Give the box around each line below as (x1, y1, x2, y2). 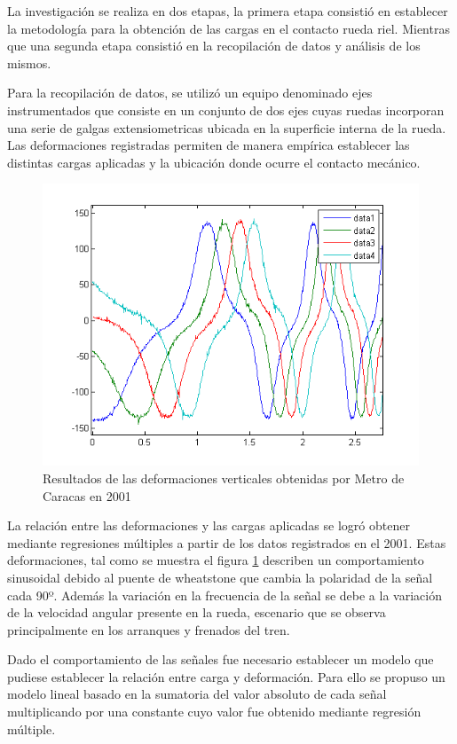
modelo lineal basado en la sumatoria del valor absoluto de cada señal (7, 685, 387, 703)
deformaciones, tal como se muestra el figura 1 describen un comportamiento (7, 551, 424, 569)
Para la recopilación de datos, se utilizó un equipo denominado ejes (7, 83, 373, 102)
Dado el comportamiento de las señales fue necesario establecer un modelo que (7, 650, 434, 669)
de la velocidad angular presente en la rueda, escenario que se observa (7, 603, 386, 622)
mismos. (7, 53, 51, 72)
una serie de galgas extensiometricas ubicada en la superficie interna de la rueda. (7, 118, 446, 137)
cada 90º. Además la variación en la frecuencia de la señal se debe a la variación (7, 585, 442, 604)
